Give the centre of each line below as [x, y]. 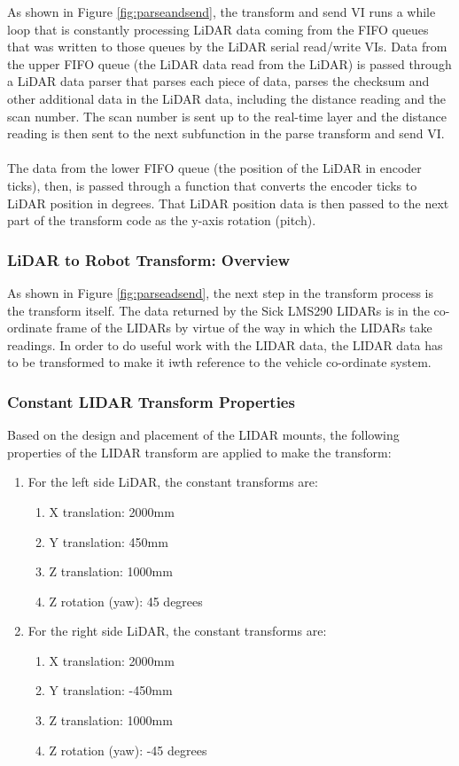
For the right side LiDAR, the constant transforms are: [177, 631]
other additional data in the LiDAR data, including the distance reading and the [227, 98]
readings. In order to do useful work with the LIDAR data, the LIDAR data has [225, 344]
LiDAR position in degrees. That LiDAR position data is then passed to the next [228, 203]
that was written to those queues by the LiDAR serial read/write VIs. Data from [227, 47]
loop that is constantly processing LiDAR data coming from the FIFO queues [218, 29]
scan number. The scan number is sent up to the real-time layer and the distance [227, 116]
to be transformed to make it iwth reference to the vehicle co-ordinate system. [219, 362]
